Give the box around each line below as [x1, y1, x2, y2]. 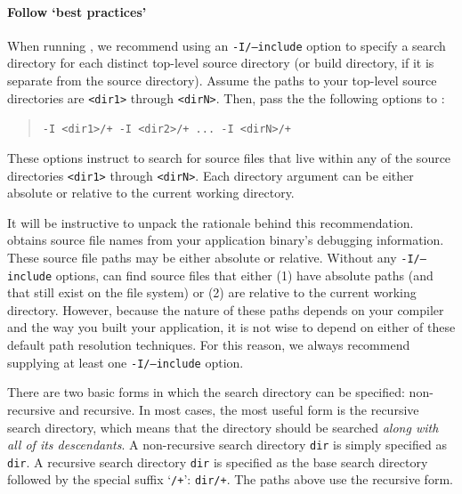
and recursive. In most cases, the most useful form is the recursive [59, 400, 419, 418]
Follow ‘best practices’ [7, 2, 147, 20]
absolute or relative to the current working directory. [7, 183, 295, 202]
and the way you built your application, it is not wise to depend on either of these [7, 318, 456, 336]
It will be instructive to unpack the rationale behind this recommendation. [7, 213, 414, 231]
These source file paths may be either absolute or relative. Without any [7, 247, 397, 266]
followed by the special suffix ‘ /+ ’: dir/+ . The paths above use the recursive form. [7, 470, 453, 489]
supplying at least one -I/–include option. [7, 352, 244, 371]
